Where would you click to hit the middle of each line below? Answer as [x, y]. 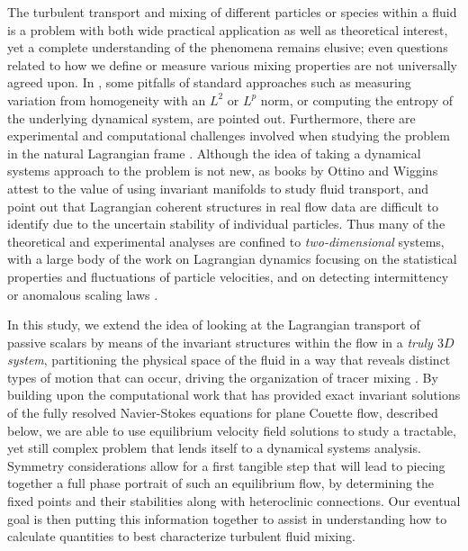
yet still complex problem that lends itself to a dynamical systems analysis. [214, 448]
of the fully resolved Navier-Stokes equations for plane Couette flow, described [223, 413]
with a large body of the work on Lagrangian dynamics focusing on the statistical [232, 259]
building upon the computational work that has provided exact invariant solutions [234, 395]
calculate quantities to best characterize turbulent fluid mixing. [181, 536]
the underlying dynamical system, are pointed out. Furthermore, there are [211, 117]
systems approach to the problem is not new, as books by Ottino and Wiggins [223, 171]
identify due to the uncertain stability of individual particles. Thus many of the [226, 224]
